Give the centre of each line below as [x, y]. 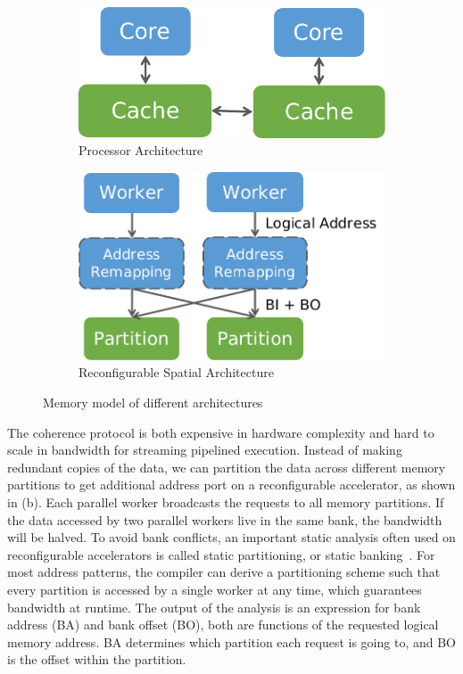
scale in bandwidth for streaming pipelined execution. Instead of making [205, 450]
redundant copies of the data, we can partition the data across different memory [227, 467]
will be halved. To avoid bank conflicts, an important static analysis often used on [231, 537]
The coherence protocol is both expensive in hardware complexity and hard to [221, 432]
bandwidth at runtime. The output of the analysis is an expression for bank [214, 607]
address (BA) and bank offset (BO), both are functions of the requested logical [223, 625]
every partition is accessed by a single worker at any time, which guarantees [215, 589]
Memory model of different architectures [153, 403]
